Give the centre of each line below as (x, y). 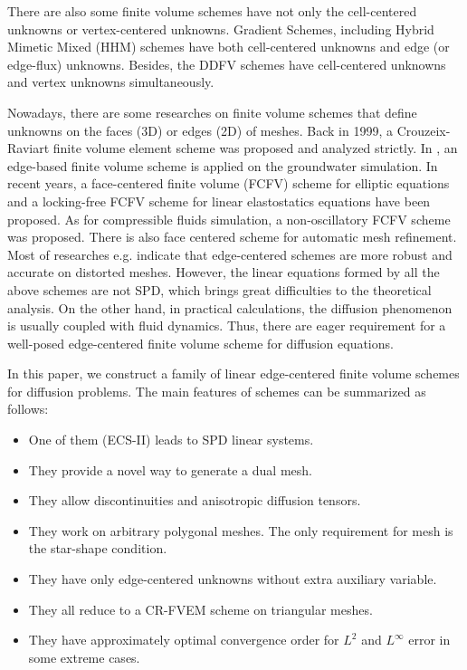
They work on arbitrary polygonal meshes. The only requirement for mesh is (241, 530)
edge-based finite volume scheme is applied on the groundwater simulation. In (223, 165)
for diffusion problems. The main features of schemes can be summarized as (217, 391)
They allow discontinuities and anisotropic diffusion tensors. (195, 500)
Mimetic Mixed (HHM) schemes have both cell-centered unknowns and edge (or (229, 47)
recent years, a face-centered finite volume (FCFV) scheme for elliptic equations (229, 183)
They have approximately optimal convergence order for (184, 640)
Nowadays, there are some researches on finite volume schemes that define (212, 112)
